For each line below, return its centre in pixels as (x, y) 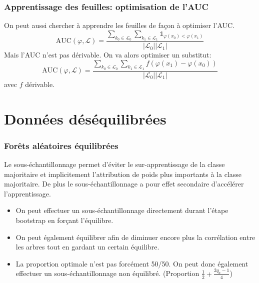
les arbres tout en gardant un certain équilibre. (87, 247)
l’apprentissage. (27, 193)
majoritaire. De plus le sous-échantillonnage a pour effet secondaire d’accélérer (124, 184)
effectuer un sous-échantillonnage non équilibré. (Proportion (107, 273)
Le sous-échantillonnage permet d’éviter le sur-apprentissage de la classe (114, 164)
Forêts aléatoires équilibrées (61, 145)
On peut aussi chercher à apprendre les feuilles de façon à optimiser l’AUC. (119, 25)
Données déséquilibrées (85, 118)
